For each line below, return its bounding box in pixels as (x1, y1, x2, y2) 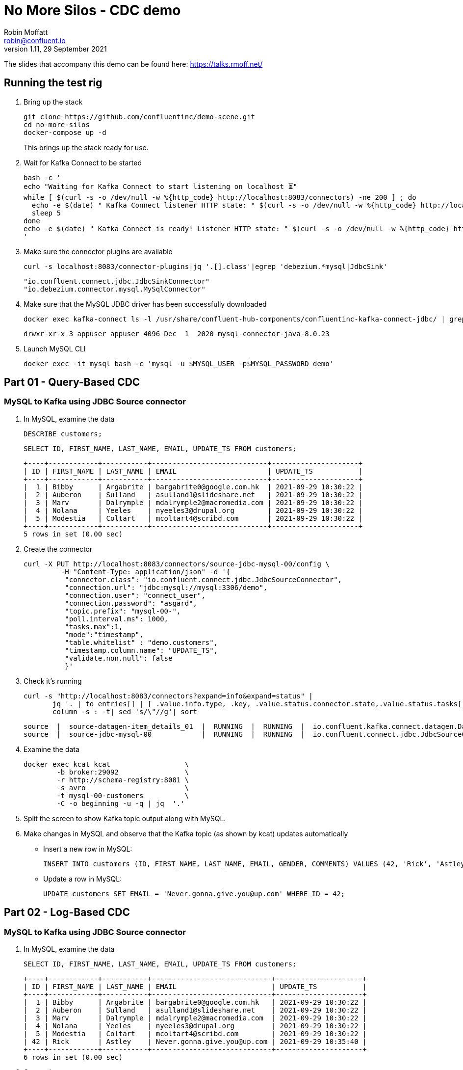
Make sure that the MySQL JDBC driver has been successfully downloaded (24, 299, 267, 308)
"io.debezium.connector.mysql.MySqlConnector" (24, 285, 206, 293)
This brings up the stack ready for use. (24, 143, 149, 152)
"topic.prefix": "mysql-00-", (65, 607, 181, 615)
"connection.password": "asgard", (65, 599, 198, 607)
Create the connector (24, 544, 93, 553)
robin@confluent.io (4, 36, 66, 45)
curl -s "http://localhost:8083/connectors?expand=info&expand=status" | (24, 692, 313, 700)
